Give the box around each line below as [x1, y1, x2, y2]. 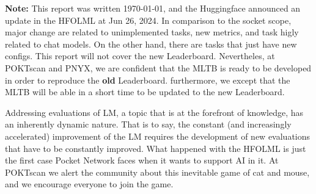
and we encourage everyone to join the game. [5, 178, 174, 190]
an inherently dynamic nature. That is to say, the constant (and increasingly [5, 118, 292, 131]
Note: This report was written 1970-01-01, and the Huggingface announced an [5, 2, 301, 14]
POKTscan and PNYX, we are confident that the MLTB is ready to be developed [5, 61, 312, 74]
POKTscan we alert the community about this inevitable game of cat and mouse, [5, 165, 310, 178]
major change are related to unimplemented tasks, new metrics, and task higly [5, 26, 299, 38]
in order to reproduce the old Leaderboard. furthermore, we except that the [5, 73, 290, 86]
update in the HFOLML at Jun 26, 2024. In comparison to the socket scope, [5, 13, 292, 26]
